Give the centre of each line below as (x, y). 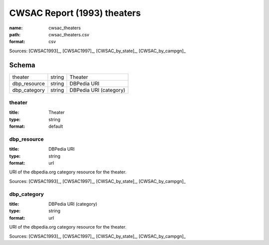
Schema (22, 65)
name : (16, 28)
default (56, 126)
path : (15, 34)
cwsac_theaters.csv (69, 34)
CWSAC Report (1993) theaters (75, 13)
